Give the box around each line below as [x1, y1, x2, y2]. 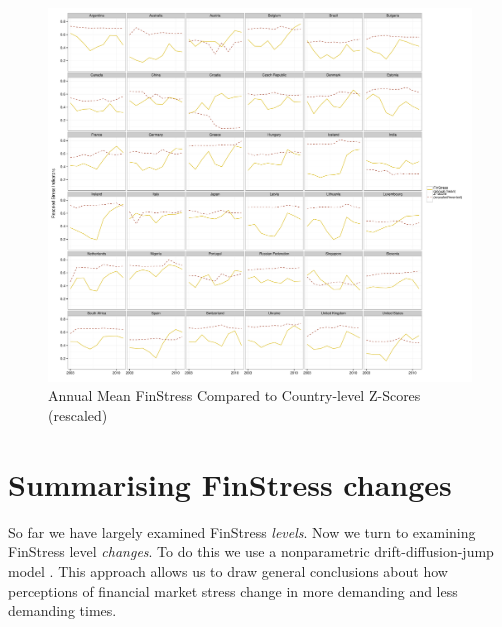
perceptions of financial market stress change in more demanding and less [8, 580, 458, 601]
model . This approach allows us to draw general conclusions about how [8, 560, 448, 581]
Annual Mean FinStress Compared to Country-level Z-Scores [48, 385, 421, 406]
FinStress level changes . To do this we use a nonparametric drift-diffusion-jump [8, 541, 494, 562]
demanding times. [8, 600, 117, 621]
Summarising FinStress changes [8, 463, 452, 504]
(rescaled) [48, 405, 108, 426]
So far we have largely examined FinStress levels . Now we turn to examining [8, 521, 476, 542]
